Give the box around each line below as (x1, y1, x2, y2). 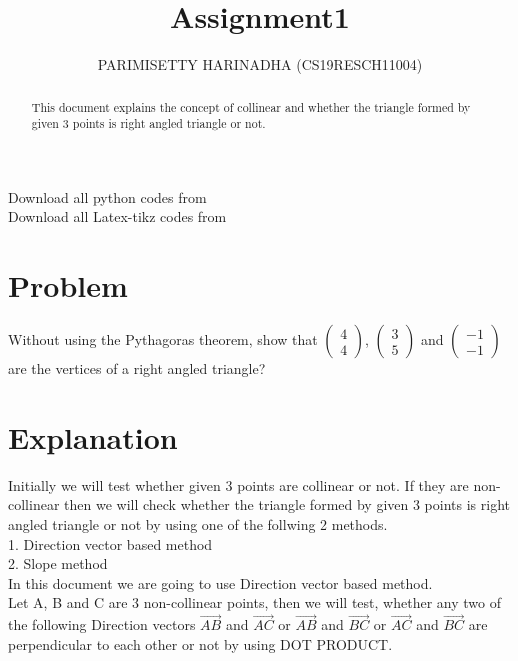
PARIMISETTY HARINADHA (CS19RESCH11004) (97, 54, 423, 75)
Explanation (8, 416, 178, 457)
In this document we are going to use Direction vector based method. (8, 572, 433, 593)
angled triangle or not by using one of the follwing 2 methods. (8, 514, 388, 535)
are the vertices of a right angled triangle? (8, 358, 266, 379)
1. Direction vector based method (8, 533, 213, 554)
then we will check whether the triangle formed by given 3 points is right (64, 494, 510, 515)
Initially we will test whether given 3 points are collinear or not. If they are (8, 474, 469, 495)
